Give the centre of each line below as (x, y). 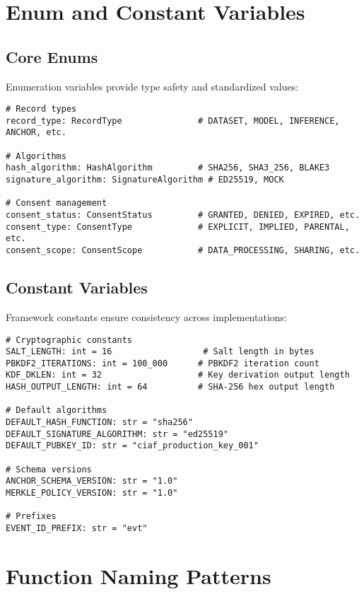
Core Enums (52, 56)
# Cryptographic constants (69, 340)
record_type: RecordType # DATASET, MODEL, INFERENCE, (173, 121)
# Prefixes (31, 517)
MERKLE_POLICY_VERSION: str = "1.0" (92, 493)
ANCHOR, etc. (36, 133)
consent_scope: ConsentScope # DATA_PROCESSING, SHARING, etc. (183, 251)
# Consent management (57, 203)
